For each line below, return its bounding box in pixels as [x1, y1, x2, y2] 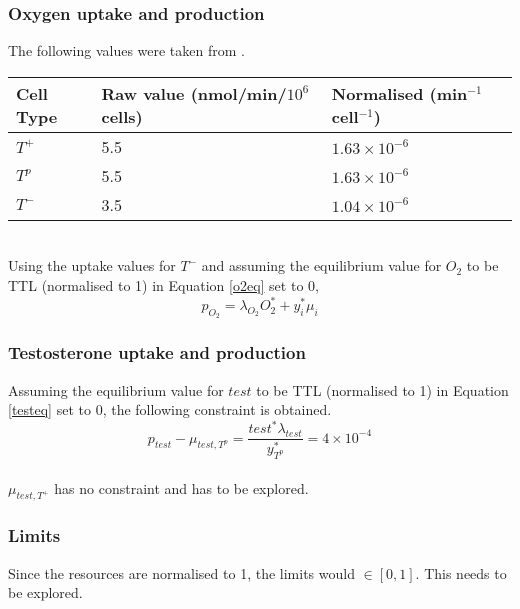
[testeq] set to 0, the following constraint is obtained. [8, 399, 332, 420]
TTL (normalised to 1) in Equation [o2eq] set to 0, [8, 275, 319, 295]
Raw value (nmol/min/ [101, 81, 287, 105]
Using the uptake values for [8, 255, 176, 276]
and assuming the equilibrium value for [201, 255, 442, 276]
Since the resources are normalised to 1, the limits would [8, 562, 355, 583]
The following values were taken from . [8, 40, 245, 61]
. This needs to [415, 562, 507, 583]
